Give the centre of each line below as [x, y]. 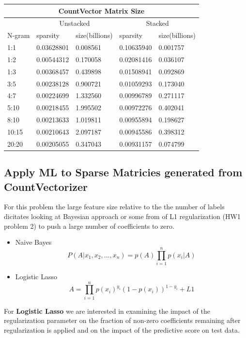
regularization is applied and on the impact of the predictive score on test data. [122, 330]
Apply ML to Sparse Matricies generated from [123, 172]
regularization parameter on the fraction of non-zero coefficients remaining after [122, 320]
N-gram [19, 35]
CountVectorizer [46, 186]
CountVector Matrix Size [101, 10]
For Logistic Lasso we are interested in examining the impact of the [107, 311]
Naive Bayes [33, 242]
